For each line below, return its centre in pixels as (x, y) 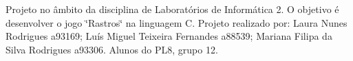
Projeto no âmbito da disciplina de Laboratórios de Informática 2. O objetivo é (172, 9)
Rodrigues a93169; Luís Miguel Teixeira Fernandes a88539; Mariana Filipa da (169, 36)
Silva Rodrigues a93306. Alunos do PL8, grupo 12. (112, 49)
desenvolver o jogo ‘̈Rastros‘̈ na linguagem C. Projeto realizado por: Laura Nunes (176, 22)
